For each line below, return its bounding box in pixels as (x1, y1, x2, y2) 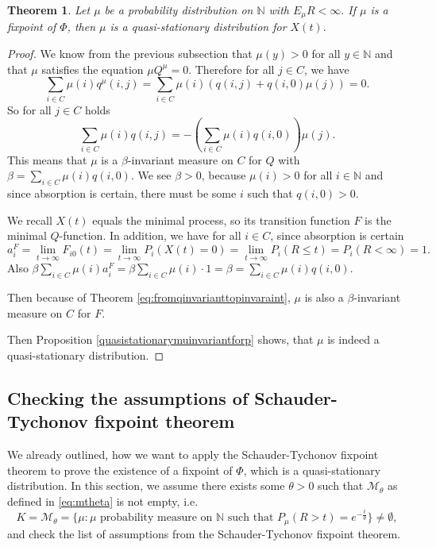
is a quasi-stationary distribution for (110, 18, 287, 35)
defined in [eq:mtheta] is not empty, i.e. (7, 492, 199, 509)
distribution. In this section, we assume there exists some (7, 477, 285, 494)
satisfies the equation (41, 60, 144, 77)
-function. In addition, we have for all (59, 227, 241, 244)
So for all (7, 101, 52, 117)
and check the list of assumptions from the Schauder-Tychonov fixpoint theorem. (7, 525, 401, 541)
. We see (130, 167, 172, 183)
